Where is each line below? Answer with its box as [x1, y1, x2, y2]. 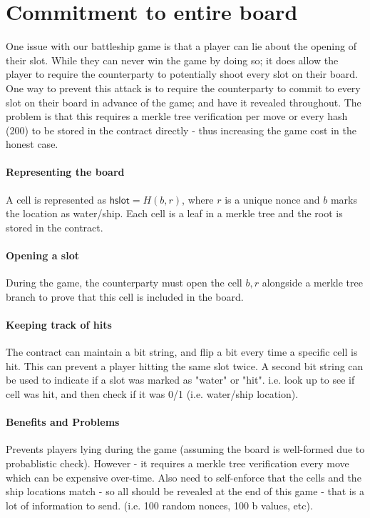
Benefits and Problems [6, 414, 120, 429]
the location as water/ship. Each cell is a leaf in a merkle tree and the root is [6, 206, 343, 221]
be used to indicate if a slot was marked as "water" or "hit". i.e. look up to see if [6, 372, 355, 387]
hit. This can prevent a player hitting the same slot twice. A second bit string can [6, 358, 364, 373]
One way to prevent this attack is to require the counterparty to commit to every [6, 80, 361, 95]
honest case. [6, 136, 58, 151]
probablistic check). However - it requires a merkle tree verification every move [6, 456, 349, 470]
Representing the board [6, 164, 125, 179]
